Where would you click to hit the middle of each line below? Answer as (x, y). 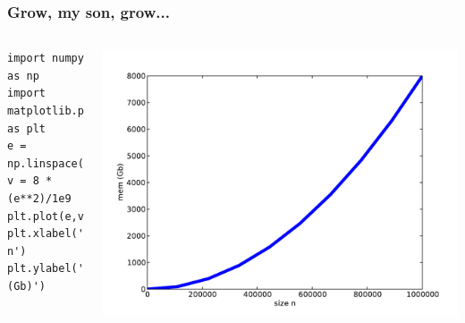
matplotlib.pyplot (62, 111)
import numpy (46, 59)
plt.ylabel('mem (55, 269)
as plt (26, 128)
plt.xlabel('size (59, 234)
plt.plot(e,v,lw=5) (65, 216)
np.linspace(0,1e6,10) (75, 163)
